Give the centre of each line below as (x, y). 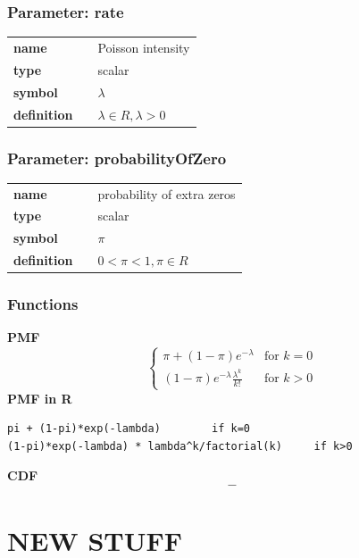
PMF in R (40, 398)
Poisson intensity (144, 47)
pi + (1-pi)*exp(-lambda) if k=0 (129, 429)
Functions (43, 304)
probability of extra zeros (167, 193)
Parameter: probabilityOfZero (117, 158)
